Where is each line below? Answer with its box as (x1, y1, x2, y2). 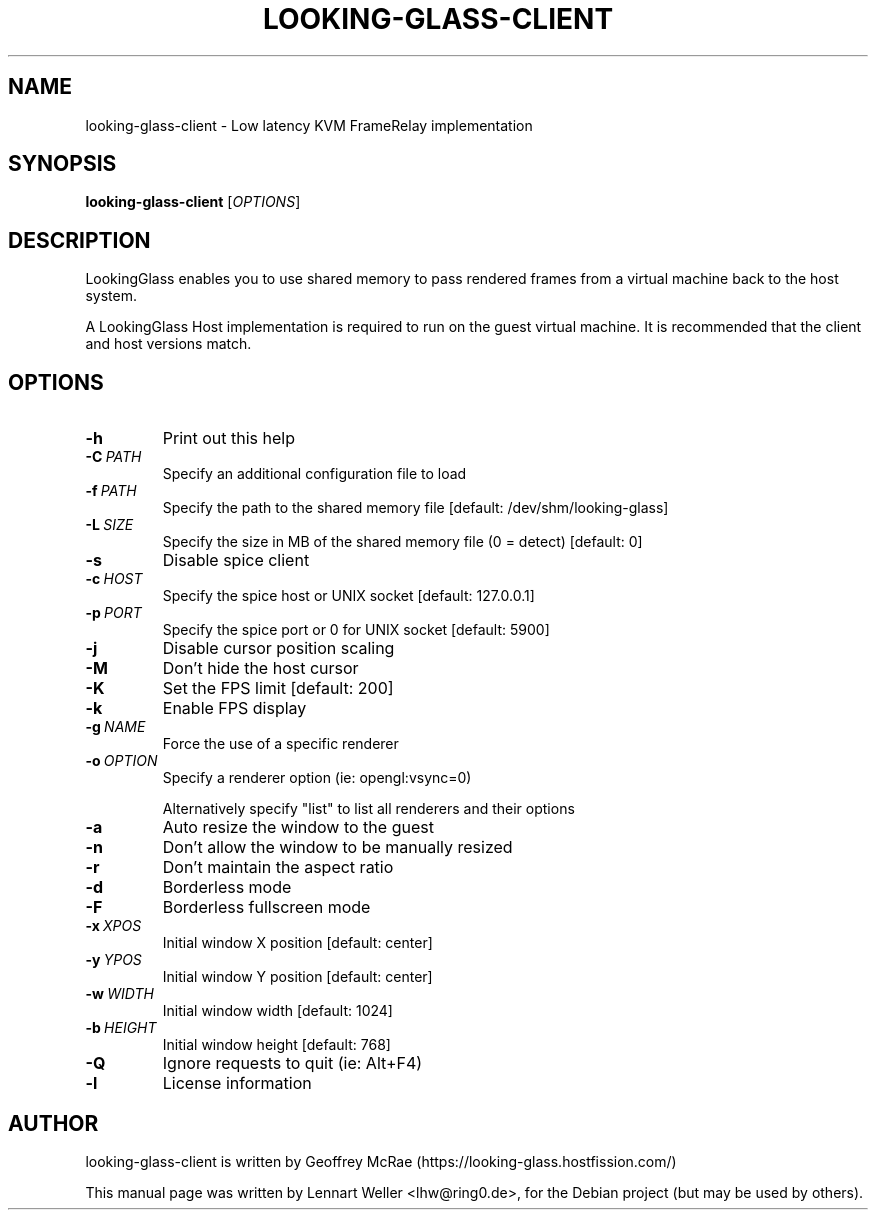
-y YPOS (85, 951, 142, 969)
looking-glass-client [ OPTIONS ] (85, 193, 301, 211)
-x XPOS (85, 917, 142, 935)
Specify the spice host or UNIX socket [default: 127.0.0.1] (162, 587, 535, 605)
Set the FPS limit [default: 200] (162, 678, 394, 699)
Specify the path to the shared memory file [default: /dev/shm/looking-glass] (162, 499, 669, 517)
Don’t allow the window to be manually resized (162, 837, 513, 858)
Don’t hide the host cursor (162, 658, 359, 679)
